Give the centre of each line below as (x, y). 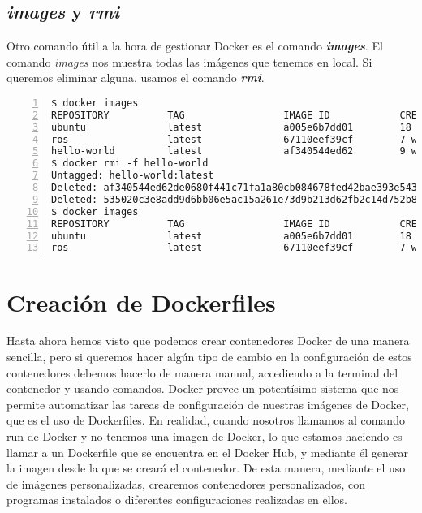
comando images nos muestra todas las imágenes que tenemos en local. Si (189, 61)
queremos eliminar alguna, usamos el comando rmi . (136, 78)
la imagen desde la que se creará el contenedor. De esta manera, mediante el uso (206, 468)
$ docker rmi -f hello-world (130, 164)
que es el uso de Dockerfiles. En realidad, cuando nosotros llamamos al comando (206, 420)
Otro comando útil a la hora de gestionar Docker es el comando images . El (195, 46)
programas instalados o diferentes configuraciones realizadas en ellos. (177, 500)
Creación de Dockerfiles (141, 302)
